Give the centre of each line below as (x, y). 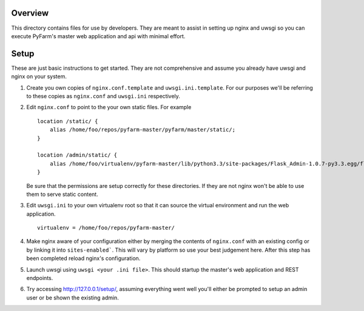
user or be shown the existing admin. (73, 298)
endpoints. (40, 278)
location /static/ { (68, 121)
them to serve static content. (62, 194)
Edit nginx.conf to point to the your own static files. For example (109, 107)
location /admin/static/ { (77, 155)
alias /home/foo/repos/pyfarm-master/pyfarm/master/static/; (143, 130)
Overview (30, 13)
